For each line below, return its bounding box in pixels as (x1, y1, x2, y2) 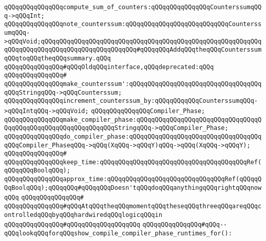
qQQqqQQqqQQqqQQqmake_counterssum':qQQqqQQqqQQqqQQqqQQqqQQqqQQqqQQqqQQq (4, 80, 262, 87)
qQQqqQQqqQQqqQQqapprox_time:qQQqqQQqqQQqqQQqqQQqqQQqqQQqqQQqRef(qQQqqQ (4, 176, 262, 183)
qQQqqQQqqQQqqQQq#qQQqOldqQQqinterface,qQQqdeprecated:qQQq (4, 63, 214, 71)
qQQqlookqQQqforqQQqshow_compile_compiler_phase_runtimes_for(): (4, 230, 232, 237)
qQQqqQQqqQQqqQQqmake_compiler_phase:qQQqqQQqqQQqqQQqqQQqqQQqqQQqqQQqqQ (4, 116, 262, 123)
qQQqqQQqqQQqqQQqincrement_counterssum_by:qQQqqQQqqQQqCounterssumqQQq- (4, 97, 258, 105)
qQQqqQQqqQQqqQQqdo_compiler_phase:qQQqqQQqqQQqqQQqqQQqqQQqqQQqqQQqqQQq (4, 133, 262, 140)
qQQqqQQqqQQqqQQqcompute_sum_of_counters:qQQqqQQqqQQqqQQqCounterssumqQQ (4, 4, 262, 11)
